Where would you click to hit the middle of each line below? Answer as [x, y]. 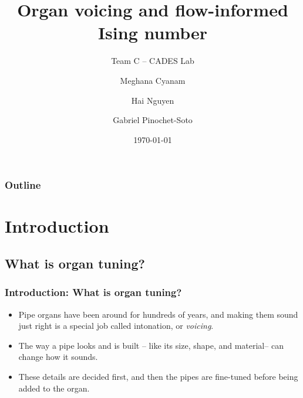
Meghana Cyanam [153, 80]
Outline [23, 185]
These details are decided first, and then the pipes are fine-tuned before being [158, 376]
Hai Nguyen [153, 100]
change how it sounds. [58, 357]
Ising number [153, 33]
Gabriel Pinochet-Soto [153, 120]
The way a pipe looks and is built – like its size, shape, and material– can [151, 345]
